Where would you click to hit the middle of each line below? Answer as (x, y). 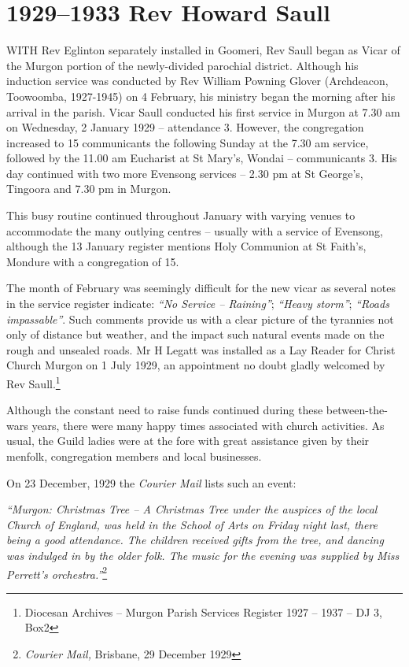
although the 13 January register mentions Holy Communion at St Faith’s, (186, 246)
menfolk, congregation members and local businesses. (134, 456)
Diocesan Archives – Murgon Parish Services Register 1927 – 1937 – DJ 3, (203, 611)
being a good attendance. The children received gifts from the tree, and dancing (195, 540)
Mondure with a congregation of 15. (93, 261)
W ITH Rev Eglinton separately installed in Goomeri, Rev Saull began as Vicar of (203, 50)
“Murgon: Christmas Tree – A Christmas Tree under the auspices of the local (192, 509)
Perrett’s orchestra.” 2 (57, 573)
